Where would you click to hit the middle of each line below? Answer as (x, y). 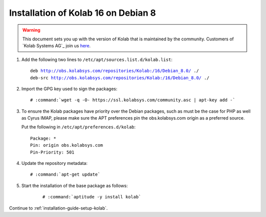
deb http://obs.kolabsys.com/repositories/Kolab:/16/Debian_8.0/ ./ (115, 71)
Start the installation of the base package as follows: (75, 186)
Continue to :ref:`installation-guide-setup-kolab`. (58, 208)
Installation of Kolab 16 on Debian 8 (83, 13)
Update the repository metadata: (54, 163)
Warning (31, 30)
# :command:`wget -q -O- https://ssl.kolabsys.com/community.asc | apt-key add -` (133, 100)
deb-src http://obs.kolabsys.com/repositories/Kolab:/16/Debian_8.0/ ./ (120, 78)
